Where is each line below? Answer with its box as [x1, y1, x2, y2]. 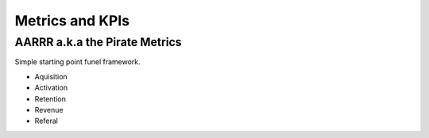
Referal [34, 116, 59, 126]
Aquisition [34, 71, 68, 81]
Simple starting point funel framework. [14, 57, 141, 67]
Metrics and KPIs [14, 12, 130, 29]
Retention [34, 94, 67, 103]
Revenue [34, 105, 64, 114]
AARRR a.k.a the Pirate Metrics [14, 35, 182, 49]
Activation [34, 83, 68, 93]
